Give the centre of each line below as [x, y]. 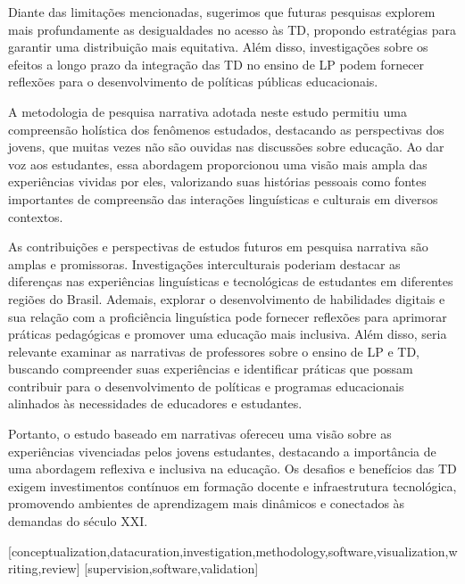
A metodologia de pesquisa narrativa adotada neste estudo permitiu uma [208, 111]
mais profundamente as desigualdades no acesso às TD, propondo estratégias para [232, 29]
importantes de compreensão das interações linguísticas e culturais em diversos [223, 198]
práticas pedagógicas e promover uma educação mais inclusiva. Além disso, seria [228, 334]
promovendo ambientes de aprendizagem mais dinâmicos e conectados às [207, 503]
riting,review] [44, 568]
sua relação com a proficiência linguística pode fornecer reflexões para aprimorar [228, 316]
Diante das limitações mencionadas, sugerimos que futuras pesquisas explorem [222, 12]
